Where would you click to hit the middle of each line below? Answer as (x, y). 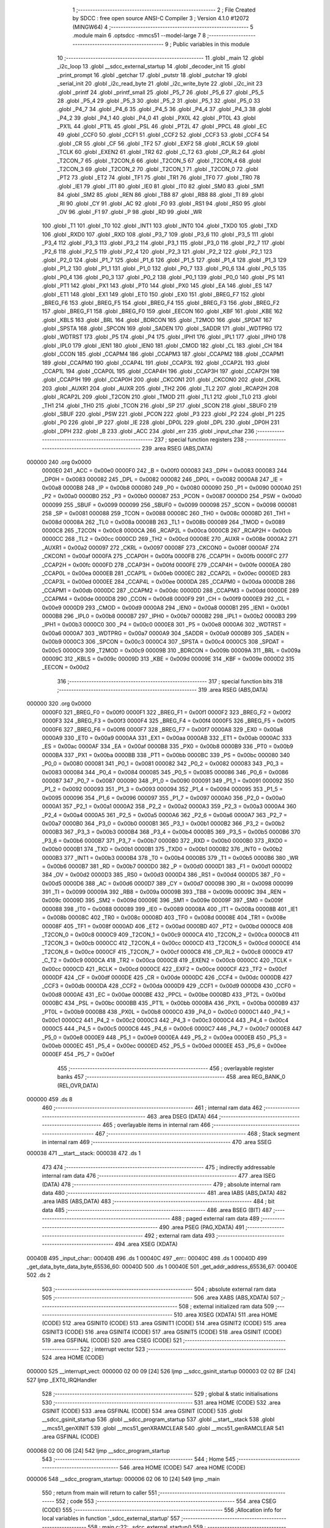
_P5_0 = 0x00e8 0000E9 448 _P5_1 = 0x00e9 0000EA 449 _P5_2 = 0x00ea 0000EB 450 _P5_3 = (164, 1037)
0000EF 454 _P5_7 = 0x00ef (78, 1054)
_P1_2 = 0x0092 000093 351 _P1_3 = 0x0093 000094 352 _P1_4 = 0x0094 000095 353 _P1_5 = (163, 789)
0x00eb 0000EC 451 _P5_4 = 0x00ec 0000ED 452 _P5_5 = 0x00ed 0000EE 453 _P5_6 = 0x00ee (164, 1046)
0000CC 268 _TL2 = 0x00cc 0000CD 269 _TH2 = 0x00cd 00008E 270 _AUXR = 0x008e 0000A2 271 (170, 539)
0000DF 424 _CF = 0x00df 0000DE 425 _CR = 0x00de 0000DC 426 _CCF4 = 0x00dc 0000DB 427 (167, 977)
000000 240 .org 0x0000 (59, 462)
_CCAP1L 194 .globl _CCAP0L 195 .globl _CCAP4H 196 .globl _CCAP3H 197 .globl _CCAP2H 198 (161, 371)
